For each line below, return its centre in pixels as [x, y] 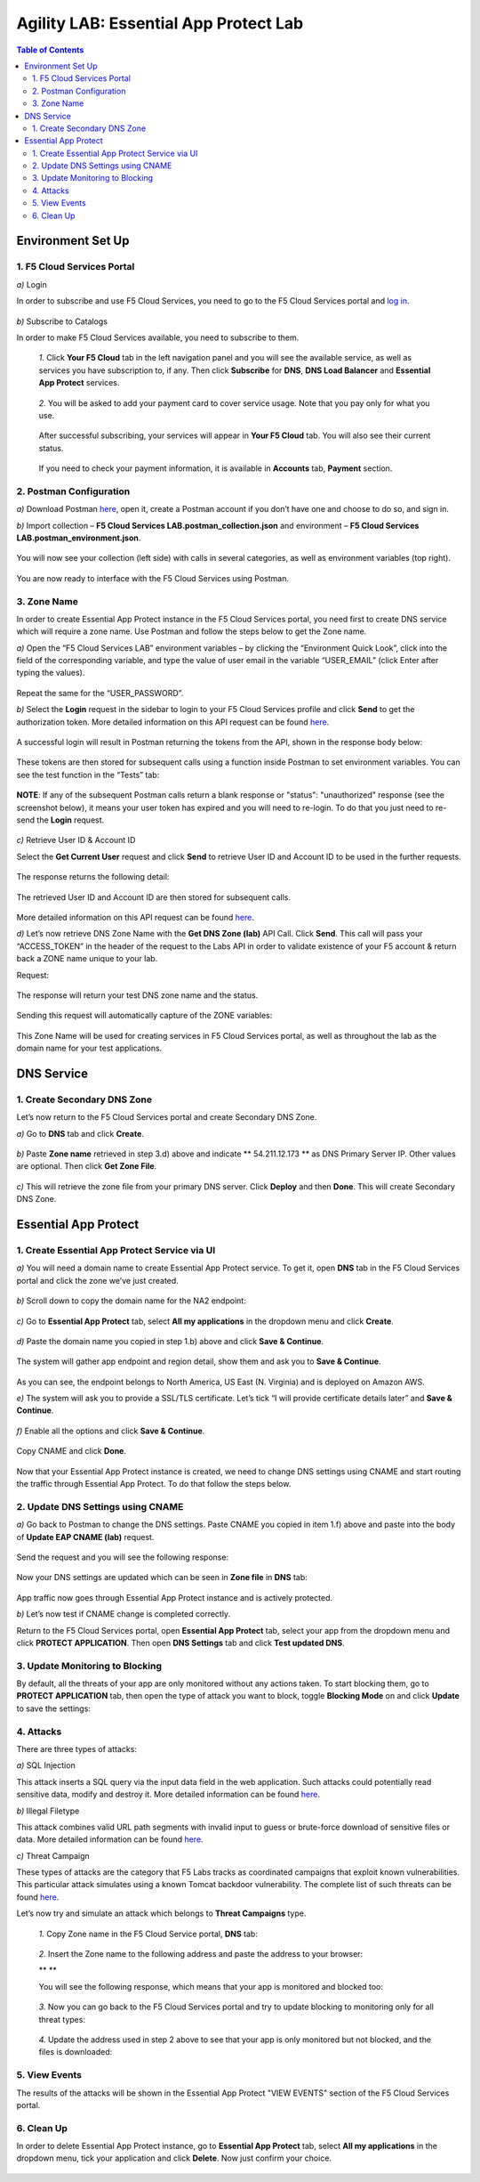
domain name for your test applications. [89, 1048]
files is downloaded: [76, 2052]
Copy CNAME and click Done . [72, 1451]
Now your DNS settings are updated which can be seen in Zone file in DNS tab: [162, 1578]
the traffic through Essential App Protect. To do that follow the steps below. [154, 1484]
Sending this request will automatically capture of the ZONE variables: [144, 1016]
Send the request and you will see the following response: [123, 1557]
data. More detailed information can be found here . [110, 1839]
